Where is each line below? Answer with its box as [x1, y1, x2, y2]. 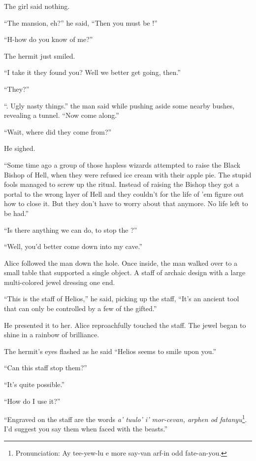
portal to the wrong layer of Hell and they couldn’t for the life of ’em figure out [4, 188, 244, 199]
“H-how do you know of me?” [4, 34, 93, 44]
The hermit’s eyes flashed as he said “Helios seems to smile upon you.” [4, 346, 217, 356]
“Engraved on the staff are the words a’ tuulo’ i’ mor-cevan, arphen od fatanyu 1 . [4, 413, 247, 424]
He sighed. [4, 143, 35, 153]
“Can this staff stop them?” [4, 362, 87, 373]
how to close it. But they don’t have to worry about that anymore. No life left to [4, 198, 248, 209]
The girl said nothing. [4, 1, 70, 11]
